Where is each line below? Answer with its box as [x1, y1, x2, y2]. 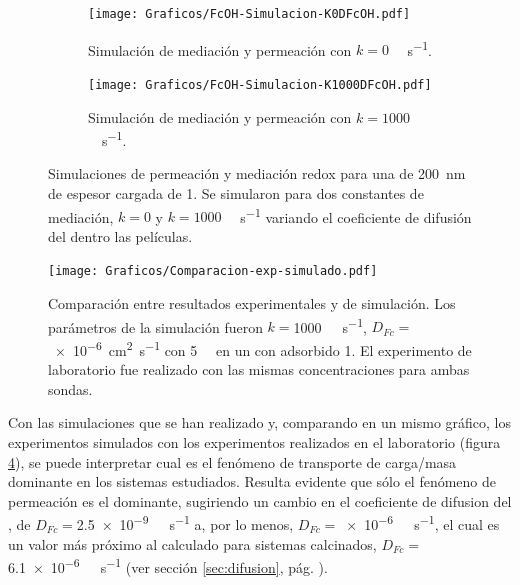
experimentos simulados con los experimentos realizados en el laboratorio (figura [8, 431, 501, 452]
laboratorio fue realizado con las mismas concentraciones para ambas [48, 359, 470, 380]
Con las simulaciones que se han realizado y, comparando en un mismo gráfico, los [8, 412, 511, 433]
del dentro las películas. [48, 225, 193, 246]
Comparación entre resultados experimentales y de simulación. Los [48, 293, 456, 314]
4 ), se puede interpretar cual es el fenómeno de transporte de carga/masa [8, 451, 457, 472]
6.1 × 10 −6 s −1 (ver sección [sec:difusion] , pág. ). [8, 554, 328, 577]
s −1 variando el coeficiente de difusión [240, 203, 472, 227]
